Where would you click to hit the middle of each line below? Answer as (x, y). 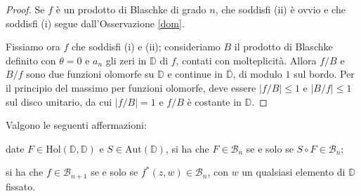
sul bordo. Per (324, 74)
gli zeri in (126, 60)
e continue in (195, 74)
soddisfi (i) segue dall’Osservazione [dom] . (95, 23)
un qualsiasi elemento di (294, 172)
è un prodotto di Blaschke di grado (131, 9)
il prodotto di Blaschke (283, 47)
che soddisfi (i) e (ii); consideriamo (146, 47)
